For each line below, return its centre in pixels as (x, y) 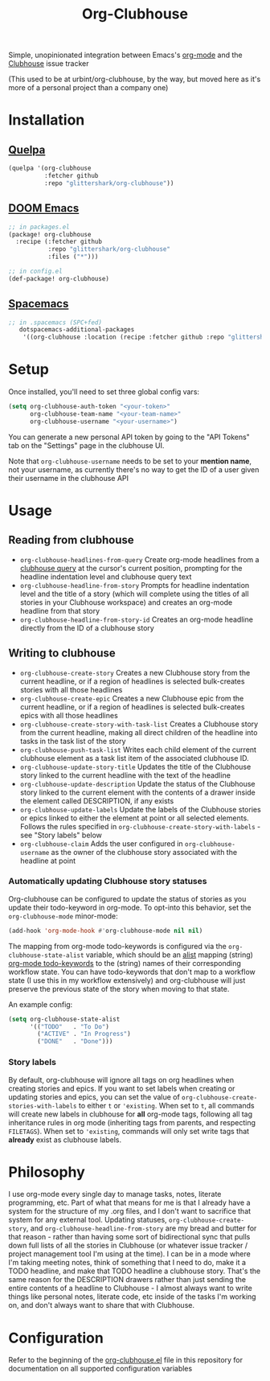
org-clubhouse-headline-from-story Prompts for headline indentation (135, 585)
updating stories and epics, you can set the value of (94, 1097)
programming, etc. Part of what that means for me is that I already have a (129, 1202)
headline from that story (60, 610)
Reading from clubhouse (71, 540)
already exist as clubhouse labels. (65, 1140)
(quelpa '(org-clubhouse (50, 169)
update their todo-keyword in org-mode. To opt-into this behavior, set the (130, 907)
